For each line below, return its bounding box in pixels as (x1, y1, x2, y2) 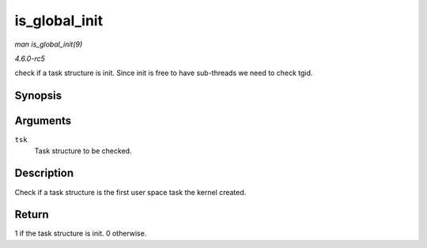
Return (14, 208, 49, 221)
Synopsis (14, 89, 62, 103)
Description (14, 167, 74, 180)
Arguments (14, 115, 72, 128)
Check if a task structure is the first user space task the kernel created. (14, 187, 247, 197)
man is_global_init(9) (14, 39, 83, 49)
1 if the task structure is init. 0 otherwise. (14, 229, 147, 239)
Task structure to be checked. (34, 146, 132, 156)
